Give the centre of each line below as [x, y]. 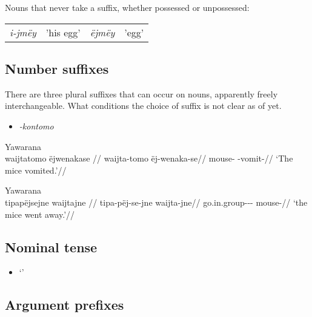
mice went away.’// [40, 214]
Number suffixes [57, 68]
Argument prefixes [65, 305]
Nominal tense [51, 247]
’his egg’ [63, 32]
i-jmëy [23, 32]
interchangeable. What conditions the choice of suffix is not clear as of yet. [143, 106]
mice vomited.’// [36, 170]
